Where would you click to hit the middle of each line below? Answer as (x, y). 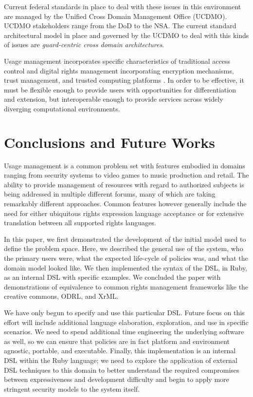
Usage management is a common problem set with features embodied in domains (125, 165)
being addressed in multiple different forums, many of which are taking (110, 194)
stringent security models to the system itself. (72, 388)
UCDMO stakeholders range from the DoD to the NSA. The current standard (120, 26)
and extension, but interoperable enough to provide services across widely (114, 99)
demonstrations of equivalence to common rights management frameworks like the (126, 286)
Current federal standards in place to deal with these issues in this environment (123, 6)
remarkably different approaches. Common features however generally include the (125, 204)
